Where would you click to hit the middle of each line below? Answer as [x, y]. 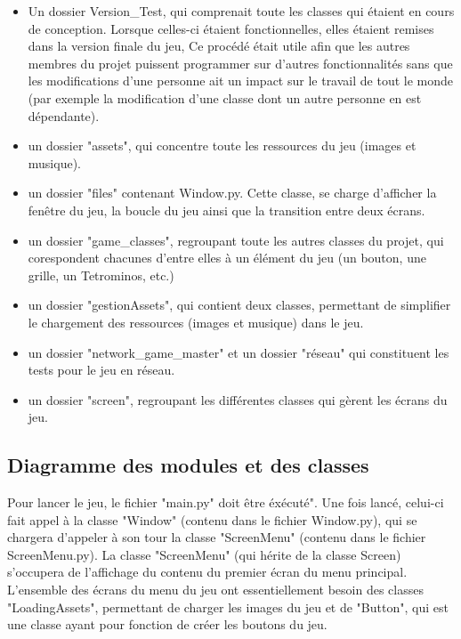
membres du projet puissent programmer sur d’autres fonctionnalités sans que [240, 63]
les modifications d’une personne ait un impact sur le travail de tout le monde [240, 81]
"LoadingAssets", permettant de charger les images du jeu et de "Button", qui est [228, 607]
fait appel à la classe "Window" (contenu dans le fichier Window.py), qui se [212, 519]
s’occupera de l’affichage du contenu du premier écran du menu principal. [207, 572]
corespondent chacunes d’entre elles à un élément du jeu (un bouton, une [227, 258]
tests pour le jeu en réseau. [101, 370]
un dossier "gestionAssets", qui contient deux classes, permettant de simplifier [239, 305]
